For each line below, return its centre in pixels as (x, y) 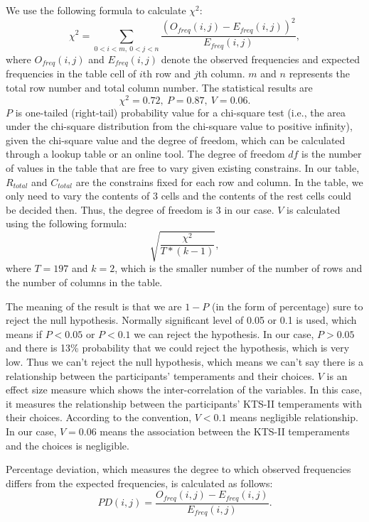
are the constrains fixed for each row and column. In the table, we (219, 181)
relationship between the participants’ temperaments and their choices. (160, 375)
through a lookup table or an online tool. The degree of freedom (145, 154)
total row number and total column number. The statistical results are (159, 87)
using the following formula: (66, 223)
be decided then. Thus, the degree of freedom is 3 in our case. (140, 209)
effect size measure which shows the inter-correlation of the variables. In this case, (184, 390)
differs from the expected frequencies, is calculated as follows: (139, 483)
